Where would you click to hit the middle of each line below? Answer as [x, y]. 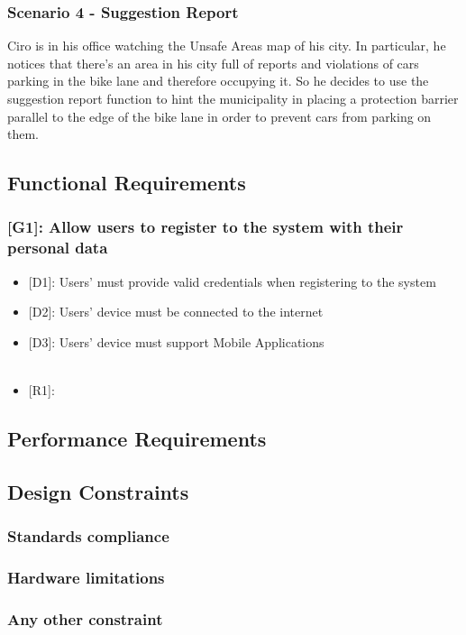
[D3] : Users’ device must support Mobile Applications [176, 341]
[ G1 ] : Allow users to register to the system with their [206, 227]
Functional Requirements [127, 183]
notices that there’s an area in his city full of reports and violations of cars [213, 63]
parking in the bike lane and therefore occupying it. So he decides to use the [218, 81]
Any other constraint [85, 618]
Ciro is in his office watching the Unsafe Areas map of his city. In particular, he [227, 46]
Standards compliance [88, 536]
